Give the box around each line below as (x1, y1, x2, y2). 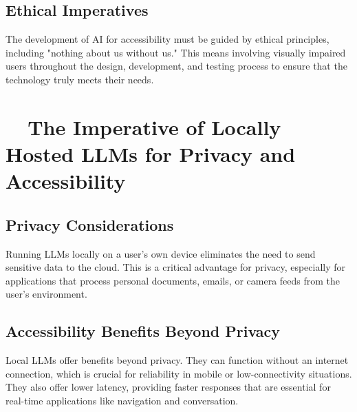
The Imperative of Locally (28, 112, 281, 141)
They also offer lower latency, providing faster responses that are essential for (6, 380, 331, 394)
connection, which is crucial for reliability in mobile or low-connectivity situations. (6, 366, 352, 380)
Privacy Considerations (6, 214, 174, 235)
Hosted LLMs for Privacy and (6, 139, 296, 167)
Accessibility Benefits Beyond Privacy (6, 320, 281, 342)
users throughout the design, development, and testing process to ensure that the (6, 59, 347, 73)
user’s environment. (6, 287, 87, 301)
